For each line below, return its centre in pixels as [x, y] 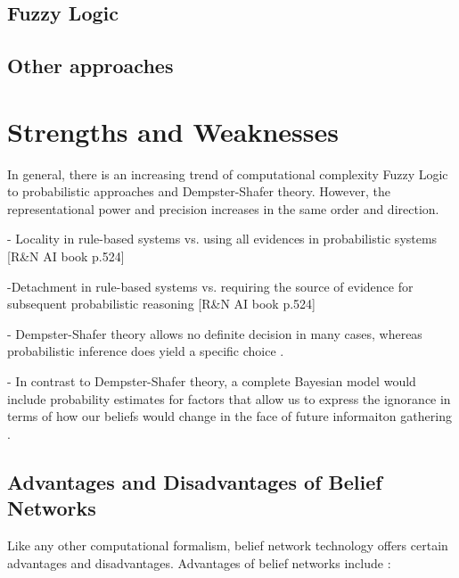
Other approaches [90, 66]
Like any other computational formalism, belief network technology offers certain [228, 545]
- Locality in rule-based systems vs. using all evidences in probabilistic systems [222, 239]
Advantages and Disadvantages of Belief [195, 481]
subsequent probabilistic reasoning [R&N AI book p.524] [161, 304]
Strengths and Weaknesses [173, 131]
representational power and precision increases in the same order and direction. [223, 208]
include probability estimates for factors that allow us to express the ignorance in [229, 398]
